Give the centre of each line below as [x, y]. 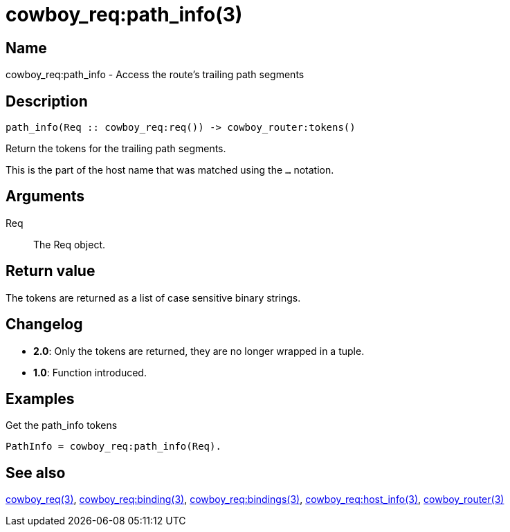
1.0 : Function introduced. [90, 372]
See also [36, 473]
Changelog [44, 324]
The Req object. [70, 244]
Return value [51, 271]
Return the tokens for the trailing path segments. [116, 149]
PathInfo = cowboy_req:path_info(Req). [113, 447]
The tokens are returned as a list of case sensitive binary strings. [153, 297]
